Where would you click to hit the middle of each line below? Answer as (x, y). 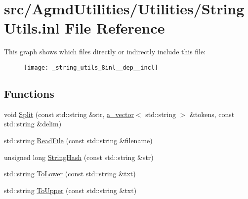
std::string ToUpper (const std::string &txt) (70, 190)
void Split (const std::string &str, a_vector (69, 114)
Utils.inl (32, 28)
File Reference (115, 28)
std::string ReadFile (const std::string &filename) (78, 140)
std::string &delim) (33, 124)
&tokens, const (212, 114)
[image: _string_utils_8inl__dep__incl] (91, 67)
